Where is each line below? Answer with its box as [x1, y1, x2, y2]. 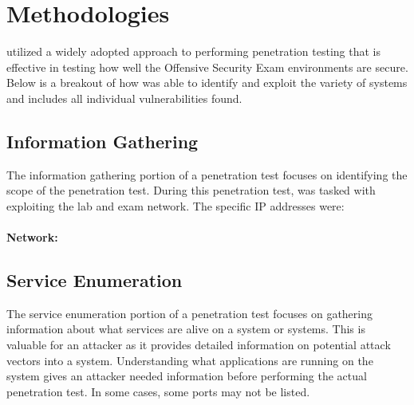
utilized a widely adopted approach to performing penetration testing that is [6, 43, 380, 60]
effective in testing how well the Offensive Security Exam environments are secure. [6, 58, 408, 75]
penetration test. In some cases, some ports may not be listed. [6, 383, 310, 399]
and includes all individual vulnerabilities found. [6, 89, 242, 106]
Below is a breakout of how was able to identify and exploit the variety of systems [6, 74, 408, 91]
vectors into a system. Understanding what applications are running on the [6, 352, 373, 368]
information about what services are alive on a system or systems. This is [6, 320, 365, 337]
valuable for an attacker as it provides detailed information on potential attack [6, 336, 391, 353]
